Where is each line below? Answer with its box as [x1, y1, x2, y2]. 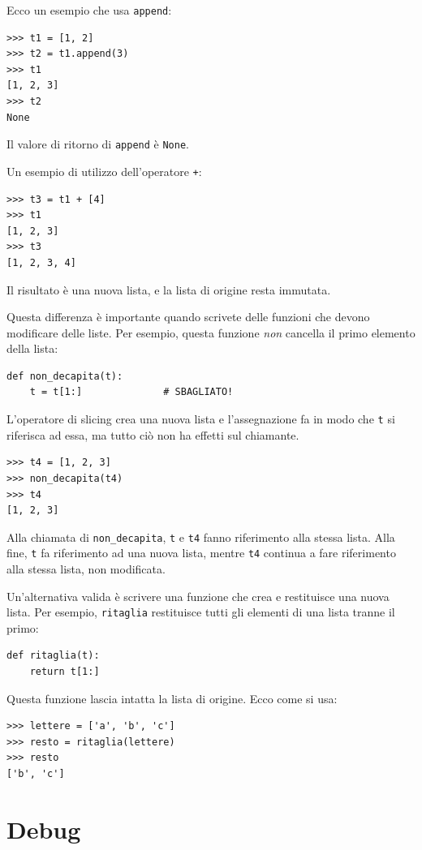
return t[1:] [29, 666, 100, 678]
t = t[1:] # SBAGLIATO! [29, 386, 234, 398]
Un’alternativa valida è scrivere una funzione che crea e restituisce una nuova [6, 587, 390, 604]
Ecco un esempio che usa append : [6, 2, 172, 18]
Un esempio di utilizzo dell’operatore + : [6, 162, 202, 179]
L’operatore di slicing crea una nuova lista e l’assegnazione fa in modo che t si [6, 410, 395, 427]
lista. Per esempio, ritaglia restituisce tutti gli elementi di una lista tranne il [6, 603, 395, 620]
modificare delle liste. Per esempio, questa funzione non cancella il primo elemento [6, 324, 416, 341]
